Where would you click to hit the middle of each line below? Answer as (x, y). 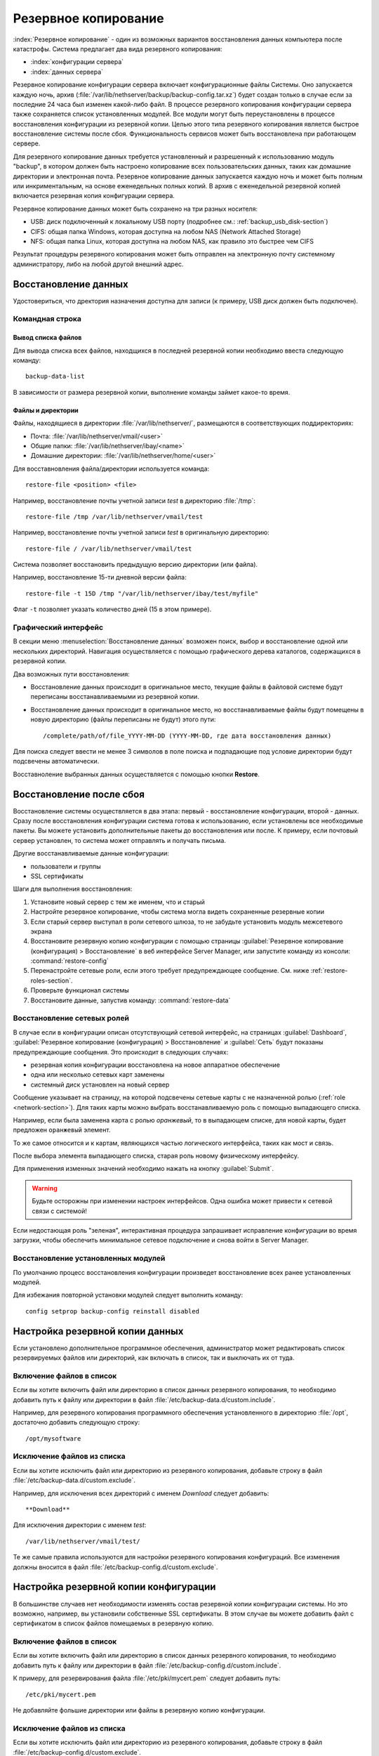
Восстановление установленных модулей (89, 1259)
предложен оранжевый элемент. (62, 1130)
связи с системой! (59, 1211)
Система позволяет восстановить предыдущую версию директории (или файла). (135, 565)
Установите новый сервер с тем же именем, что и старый (118, 902)
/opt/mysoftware (53, 1439)
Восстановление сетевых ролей (71, 1018)
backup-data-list (55, 376)
